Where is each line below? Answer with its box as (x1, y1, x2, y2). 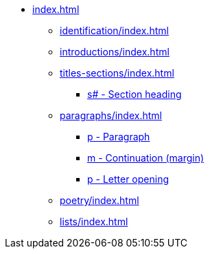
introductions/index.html (60, 46, 170, 58)
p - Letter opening (87, 173, 170, 185)
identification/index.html (60, 25, 169, 36)
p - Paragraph (87, 131, 150, 142)
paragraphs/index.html (60, 110, 162, 121)
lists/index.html (60, 216, 128, 227)
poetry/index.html (60, 194, 139, 206)
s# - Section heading (87, 88, 182, 100)
